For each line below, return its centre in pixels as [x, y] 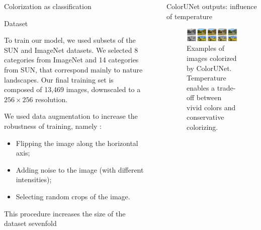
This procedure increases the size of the [65, 213]
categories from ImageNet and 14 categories [71, 60]
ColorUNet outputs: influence [211, 6]
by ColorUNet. [209, 68]
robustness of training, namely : [53, 126]
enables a [201, 87]
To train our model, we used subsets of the [70, 40]
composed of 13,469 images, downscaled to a [72, 89]
